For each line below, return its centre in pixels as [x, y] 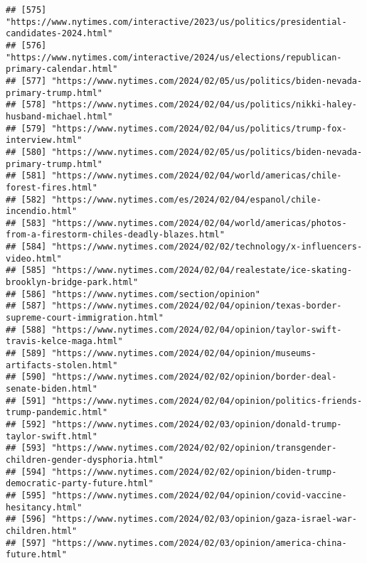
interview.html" [44, 140]
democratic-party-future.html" [80, 484]
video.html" [34, 258]
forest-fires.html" [52, 187]
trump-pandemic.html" [57, 413]
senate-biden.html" [52, 389]
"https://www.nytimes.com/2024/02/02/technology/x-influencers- [207, 247]
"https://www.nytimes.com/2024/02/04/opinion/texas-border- [197, 306]
